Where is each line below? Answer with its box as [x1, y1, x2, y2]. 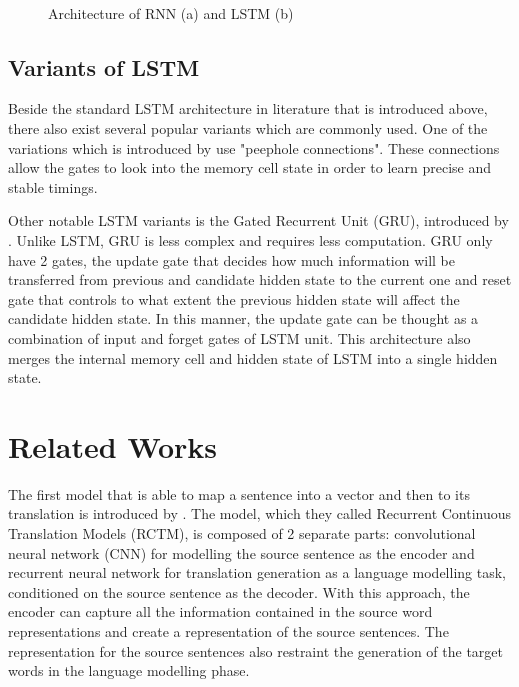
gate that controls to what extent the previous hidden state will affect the [8, 288, 460, 309]
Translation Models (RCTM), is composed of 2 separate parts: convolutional [8, 523, 476, 544]
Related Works [8, 425, 218, 466]
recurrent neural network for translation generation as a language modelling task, [8, 562, 506, 583]
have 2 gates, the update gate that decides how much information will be [8, 249, 456, 270]
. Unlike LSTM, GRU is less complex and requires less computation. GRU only [8, 229, 493, 250]
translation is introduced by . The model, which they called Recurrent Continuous [8, 503, 512, 524]
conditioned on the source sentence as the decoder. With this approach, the [8, 581, 470, 602]
